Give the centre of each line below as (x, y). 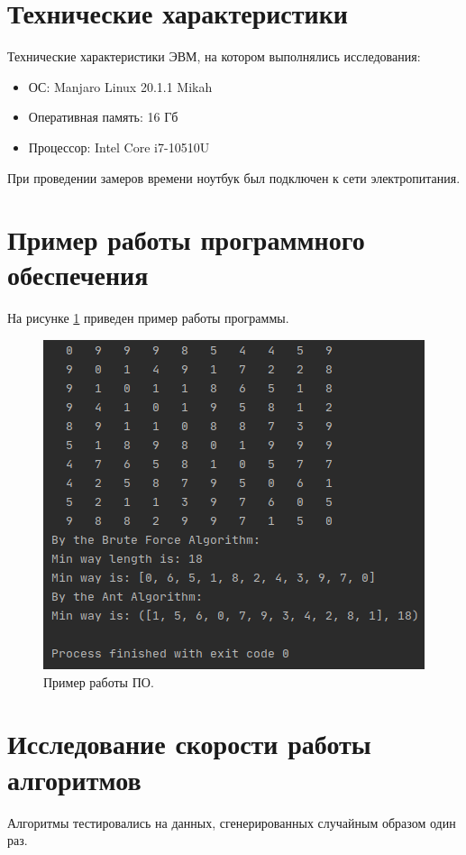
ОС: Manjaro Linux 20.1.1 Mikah (120, 86)
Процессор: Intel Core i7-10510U (119, 147)
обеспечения (78, 275)
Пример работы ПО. (99, 681)
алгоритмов (74, 779)
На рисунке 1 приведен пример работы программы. (148, 318)
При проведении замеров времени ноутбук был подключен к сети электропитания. (234, 177)
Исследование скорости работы (189, 744)
